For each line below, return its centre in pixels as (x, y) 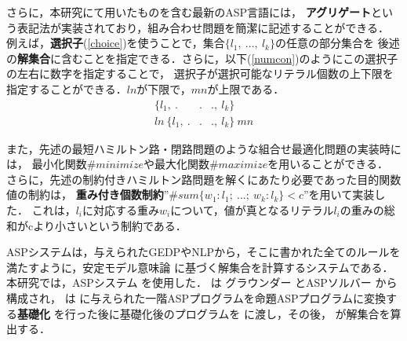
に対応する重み (121, 210)
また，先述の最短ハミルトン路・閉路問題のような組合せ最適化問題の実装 (193, 148)
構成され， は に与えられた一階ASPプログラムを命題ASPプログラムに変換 (196, 297)
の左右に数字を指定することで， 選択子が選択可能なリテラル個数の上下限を (200, 73)
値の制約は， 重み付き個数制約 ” (88, 194)
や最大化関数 (176, 164)
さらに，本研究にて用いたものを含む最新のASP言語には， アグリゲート (189, 12)
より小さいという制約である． (110, 225)
